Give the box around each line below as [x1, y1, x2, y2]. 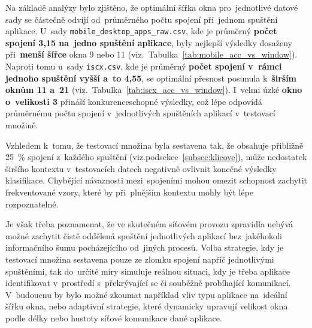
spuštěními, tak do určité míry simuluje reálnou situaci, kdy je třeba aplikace [5, 264, 290, 277]
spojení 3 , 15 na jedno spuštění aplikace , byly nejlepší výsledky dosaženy [5, 36, 292, 49]
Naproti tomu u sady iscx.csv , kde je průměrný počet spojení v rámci [5, 60, 282, 73]
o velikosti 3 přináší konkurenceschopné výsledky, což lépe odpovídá [5, 95, 262, 107]
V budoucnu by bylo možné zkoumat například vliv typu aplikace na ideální [5, 288, 287, 300]
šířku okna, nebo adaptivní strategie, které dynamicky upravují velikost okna [5, 300, 288, 312]
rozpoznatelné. [5, 197, 59, 210]
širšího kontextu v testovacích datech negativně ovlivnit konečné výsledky [5, 162, 277, 174]
